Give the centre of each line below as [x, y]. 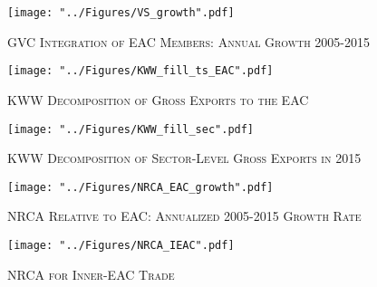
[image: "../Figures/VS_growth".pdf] [121, 13]
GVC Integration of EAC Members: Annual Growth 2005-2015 [188, 41]
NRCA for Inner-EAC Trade [91, 274]
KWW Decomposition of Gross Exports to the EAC [158, 99]
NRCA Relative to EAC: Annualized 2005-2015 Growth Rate [184, 216]
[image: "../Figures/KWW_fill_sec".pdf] [131, 129]
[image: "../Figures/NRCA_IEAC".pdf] [121, 245]
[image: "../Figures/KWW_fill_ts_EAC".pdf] [140, 71]
